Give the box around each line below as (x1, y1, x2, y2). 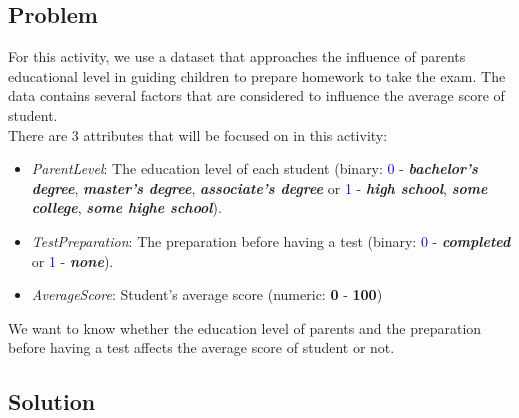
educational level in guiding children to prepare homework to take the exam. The (8, 65, 506, 86)
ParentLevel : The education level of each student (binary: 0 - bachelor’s (31, 158, 478, 179)
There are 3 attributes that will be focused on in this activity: (8, 124, 388, 145)
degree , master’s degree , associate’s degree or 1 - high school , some (31, 177, 488, 198)
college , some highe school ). (31, 197, 222, 218)
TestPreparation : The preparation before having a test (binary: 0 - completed (31, 230, 511, 251)
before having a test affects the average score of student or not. (8, 337, 395, 358)
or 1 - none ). (31, 250, 114, 271)
